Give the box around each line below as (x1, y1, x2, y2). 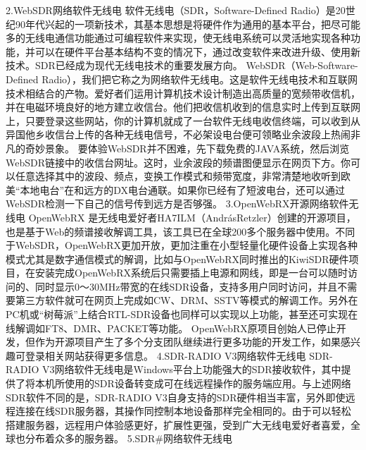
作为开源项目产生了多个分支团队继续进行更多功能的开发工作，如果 (34, 334, 341, 349)
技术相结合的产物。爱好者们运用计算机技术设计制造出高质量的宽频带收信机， (6, 85, 360, 100)
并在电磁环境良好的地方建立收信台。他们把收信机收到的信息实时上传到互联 (6, 99, 351, 114)
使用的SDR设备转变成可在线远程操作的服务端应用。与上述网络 (64, 376, 351, 391)
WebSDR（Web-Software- (246, 58, 358, 73)
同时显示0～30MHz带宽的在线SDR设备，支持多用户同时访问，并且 (34, 279, 338, 293)
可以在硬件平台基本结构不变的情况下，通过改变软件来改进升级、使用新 (34, 44, 360, 59)
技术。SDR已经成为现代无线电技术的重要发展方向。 (6, 58, 243, 73)
